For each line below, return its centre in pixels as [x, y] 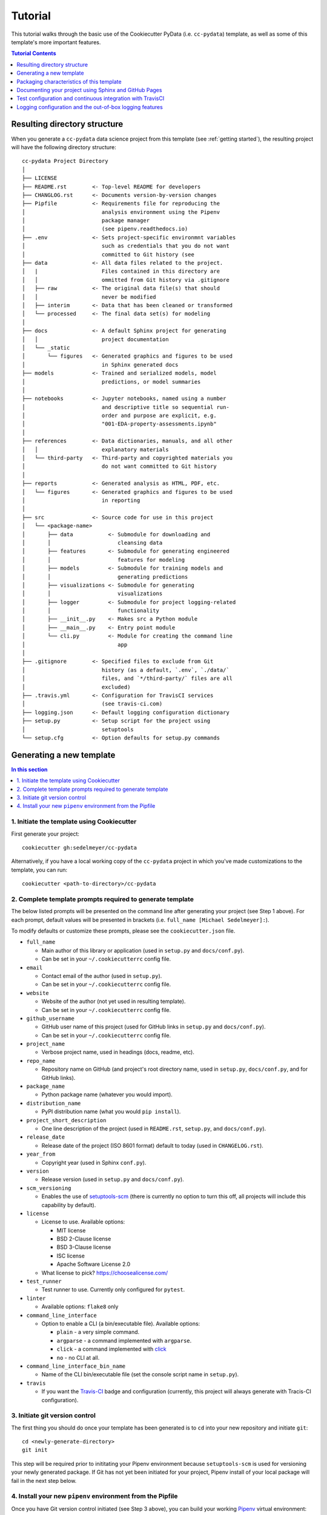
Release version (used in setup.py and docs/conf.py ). [113, 1179]
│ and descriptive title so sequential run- [126, 407]
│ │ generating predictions [105, 577]
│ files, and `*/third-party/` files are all [127, 678]
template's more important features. [56, 42]
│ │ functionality [91, 611]
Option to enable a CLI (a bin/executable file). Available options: [121, 1324]
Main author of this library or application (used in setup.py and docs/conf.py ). [143, 950]
